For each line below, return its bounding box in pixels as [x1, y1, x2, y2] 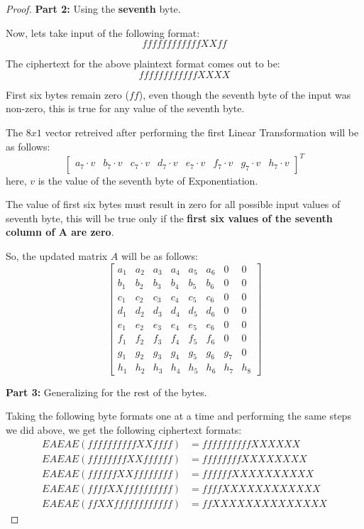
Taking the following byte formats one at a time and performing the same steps [6, 408, 351, 423]
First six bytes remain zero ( [6, 87, 129, 102]
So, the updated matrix [6, 249, 108, 263]
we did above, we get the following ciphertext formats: [6, 422, 242, 437]
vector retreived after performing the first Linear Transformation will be [45, 124, 359, 139]
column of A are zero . [6, 224, 114, 239]
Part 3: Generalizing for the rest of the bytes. [6, 384, 207, 399]
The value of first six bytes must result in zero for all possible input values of [6, 197, 341, 212]
